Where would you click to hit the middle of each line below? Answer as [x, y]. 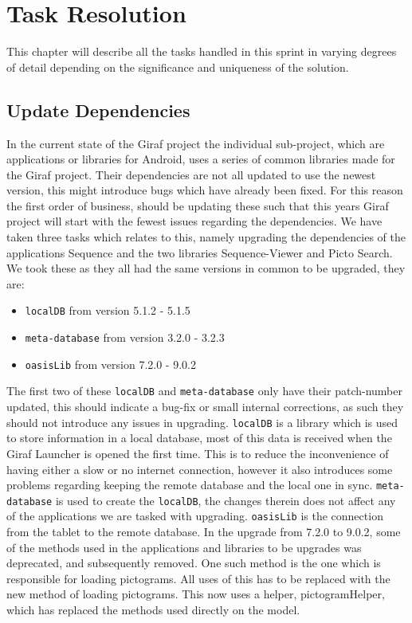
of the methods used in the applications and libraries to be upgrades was [184, 547]
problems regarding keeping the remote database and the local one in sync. [190, 485]
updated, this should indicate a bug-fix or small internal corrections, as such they [205, 407]
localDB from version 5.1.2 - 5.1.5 [108, 310]
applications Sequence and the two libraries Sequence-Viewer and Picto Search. [200, 252]
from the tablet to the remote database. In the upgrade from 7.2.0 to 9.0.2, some [204, 532]
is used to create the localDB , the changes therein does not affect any [226, 500]
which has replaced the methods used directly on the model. [153, 610]
